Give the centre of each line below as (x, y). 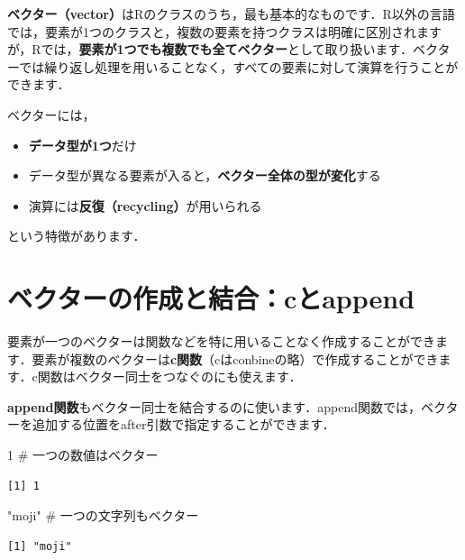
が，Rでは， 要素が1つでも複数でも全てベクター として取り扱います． (210, 49)
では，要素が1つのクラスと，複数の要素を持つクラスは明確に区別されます (224, 31)
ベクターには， (51, 114)
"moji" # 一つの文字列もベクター (103, 515)
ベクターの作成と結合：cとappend (211, 298)
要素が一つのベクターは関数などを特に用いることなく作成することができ (222, 341)
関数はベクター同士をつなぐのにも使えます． (169, 376)
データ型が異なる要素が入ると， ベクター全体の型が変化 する (205, 175)
